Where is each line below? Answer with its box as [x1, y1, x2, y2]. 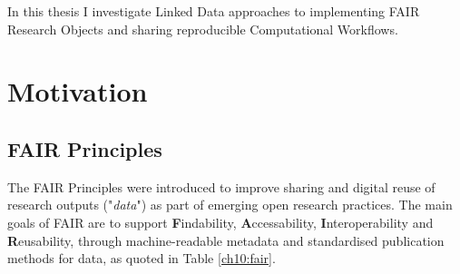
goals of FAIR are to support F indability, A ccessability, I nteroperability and [7, 212, 434, 231]
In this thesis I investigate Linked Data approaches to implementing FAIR [7, 2, 420, 20]
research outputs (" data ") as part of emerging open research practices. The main [7, 195, 453, 214]
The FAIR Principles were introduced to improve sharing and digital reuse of [7, 177, 436, 196]
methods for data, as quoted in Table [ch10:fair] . [7, 249, 276, 268]
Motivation [7, 73, 148, 110]
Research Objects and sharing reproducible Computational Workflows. [7, 19, 398, 38]
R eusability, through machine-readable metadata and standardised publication [7, 230, 445, 250]
